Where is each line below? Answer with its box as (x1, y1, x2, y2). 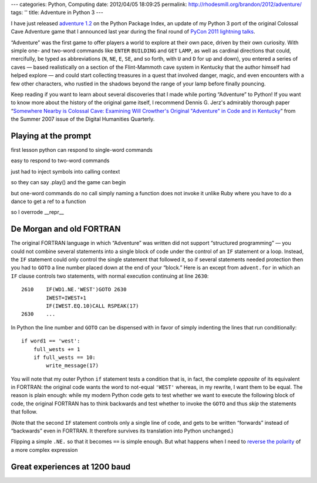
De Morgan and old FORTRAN (11, 224, 121, 234)
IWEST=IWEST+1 (46, 294, 87, 301)
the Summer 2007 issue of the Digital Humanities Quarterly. (11, 115, 155, 123)
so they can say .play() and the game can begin (11, 179, 126, 186)
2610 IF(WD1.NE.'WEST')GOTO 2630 (21, 286, 127, 293)
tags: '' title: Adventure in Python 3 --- (11, 9, 104, 16)
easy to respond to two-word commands (11, 157, 110, 164)
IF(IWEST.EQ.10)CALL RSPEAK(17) (46, 302, 139, 309)
